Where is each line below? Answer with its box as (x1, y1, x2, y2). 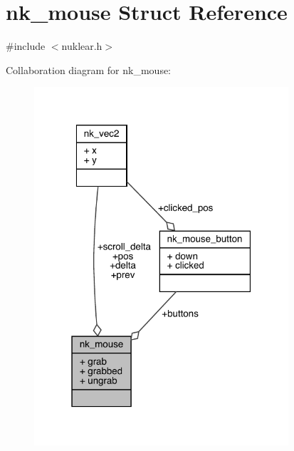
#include (6, 38, 46, 53)
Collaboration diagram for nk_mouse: (6, 62, 172, 77)
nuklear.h (61, 38, 103, 53)
